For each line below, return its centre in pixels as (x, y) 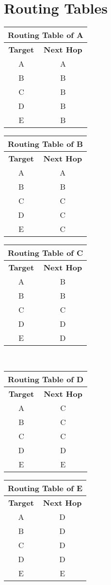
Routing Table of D (46, 379)
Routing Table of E (45, 488)
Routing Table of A (46, 35)
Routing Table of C (46, 253)
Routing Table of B (46, 144)
